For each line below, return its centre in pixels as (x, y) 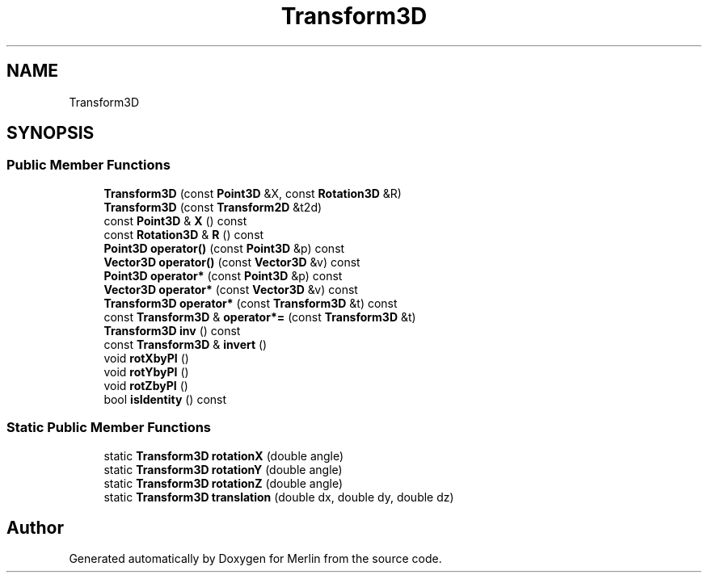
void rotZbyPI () (146, 385)
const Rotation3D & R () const (184, 234)
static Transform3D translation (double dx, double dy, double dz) (279, 497)
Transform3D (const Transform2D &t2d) (213, 207)
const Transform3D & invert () (185, 344)
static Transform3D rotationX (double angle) (224, 455)
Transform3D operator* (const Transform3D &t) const (251, 303)
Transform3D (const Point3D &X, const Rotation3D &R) (253, 193)
